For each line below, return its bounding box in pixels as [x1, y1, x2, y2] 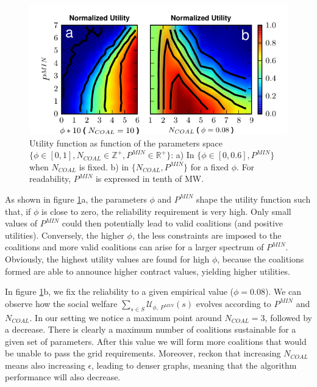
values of [5, 217, 37, 230]
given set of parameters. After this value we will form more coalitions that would [5, 335, 307, 347]
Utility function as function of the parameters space [29, 136, 223, 149]
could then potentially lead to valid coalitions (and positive [62, 217, 283, 230]
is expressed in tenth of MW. [95, 172, 204, 185]
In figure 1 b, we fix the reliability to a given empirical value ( [5, 285, 234, 298]
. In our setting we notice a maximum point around [29, 311, 222, 324]
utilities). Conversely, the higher [5, 228, 124, 241]
